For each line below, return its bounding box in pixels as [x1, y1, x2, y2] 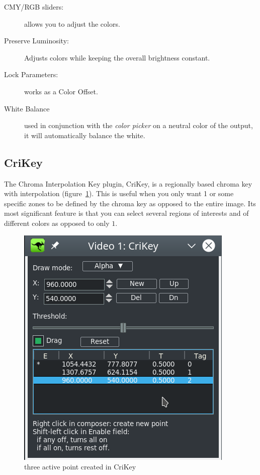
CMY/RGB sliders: [4, 2, 64, 12]
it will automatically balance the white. [24, 130, 145, 140]
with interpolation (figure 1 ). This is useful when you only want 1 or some [4, 188, 234, 199]
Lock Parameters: [4, 69, 58, 80]
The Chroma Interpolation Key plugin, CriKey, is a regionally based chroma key [4, 178, 252, 189]
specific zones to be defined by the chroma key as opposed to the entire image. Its [4, 198, 256, 208]
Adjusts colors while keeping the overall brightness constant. [24, 52, 210, 63]
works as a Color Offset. [24, 86, 98, 96]
